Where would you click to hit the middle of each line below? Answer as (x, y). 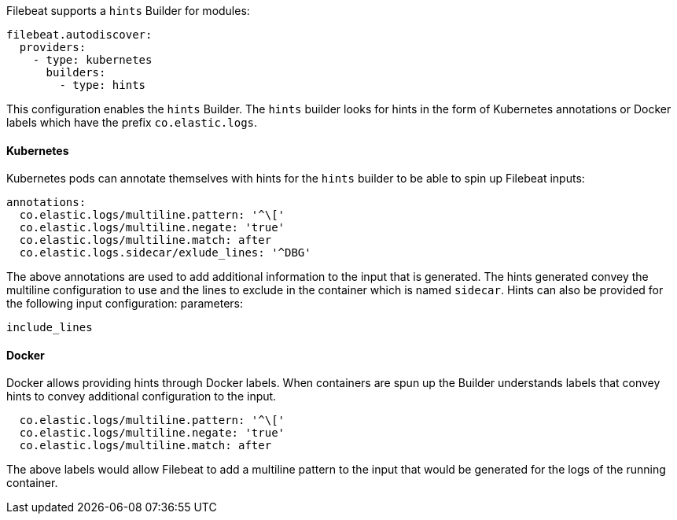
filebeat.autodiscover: (79, 35)
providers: (53, 47)
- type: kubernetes (92, 60)
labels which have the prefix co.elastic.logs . (132, 122)
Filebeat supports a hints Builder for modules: (128, 11)
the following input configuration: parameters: (125, 304)
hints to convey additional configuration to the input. (142, 396)
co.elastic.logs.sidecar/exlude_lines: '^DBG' (165, 253)
